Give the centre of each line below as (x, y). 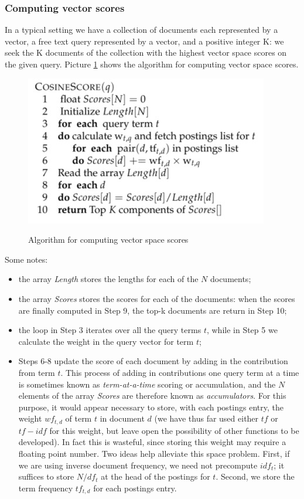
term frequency (46, 488)
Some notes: (26, 259)
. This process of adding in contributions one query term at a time (180, 372)
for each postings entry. (135, 488)
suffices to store (46, 476)
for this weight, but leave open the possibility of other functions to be (174, 430)
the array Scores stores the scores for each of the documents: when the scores (157, 298)
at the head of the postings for (156, 476)
